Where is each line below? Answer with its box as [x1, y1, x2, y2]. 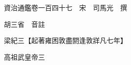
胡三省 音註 [3, 19, 45, 29]
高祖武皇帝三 [3, 51, 45, 62]
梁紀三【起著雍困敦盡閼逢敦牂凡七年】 [3, 35, 127, 45]
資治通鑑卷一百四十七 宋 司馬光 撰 [3, 2, 127, 12]
